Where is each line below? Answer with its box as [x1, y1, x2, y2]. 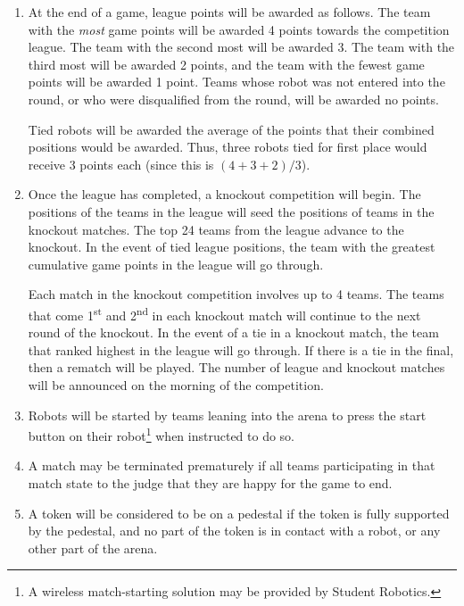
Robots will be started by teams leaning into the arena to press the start [28, 405, 427, 424]
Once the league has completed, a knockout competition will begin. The [28, 185, 421, 203]
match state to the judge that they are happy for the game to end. [28, 473, 393, 492]
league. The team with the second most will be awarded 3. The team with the [28, 37, 455, 56]
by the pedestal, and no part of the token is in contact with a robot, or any [28, 521, 441, 540]
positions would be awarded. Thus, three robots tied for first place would [28, 137, 427, 156]
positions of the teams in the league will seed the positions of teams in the [28, 202, 435, 220]
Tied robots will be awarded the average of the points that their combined [28, 120, 435, 138]
